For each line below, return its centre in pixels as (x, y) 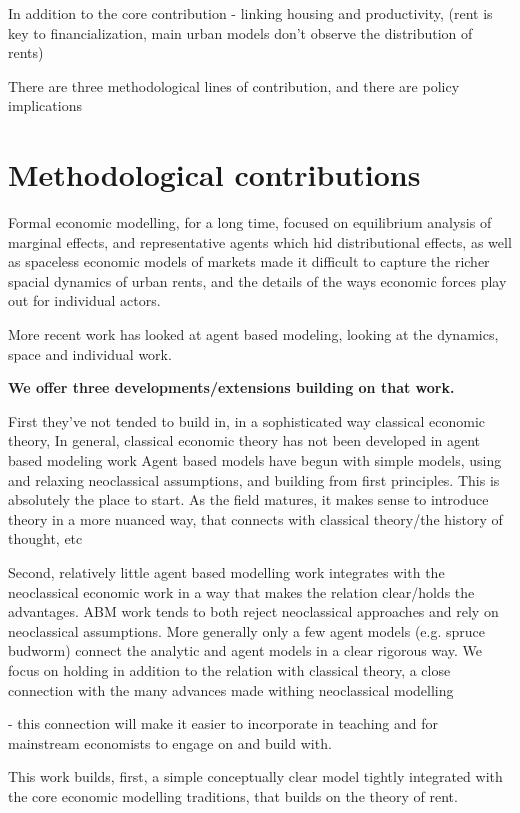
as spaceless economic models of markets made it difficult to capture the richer (249, 261)
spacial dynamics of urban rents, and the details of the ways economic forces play (257, 280)
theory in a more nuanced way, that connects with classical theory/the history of (255, 518)
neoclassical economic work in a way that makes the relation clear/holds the (241, 591)
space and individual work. (90, 353)
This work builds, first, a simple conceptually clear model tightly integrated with (255, 776)
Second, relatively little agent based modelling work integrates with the (226, 572)
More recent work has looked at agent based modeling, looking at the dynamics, (253, 334)
